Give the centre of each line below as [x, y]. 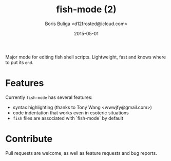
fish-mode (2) [86, 9]
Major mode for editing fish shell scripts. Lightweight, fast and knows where [85, 57]
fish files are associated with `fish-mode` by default [68, 118]
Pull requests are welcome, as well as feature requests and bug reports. [81, 153]
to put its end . [19, 62]
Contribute [29, 139]
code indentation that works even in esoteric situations [71, 113]
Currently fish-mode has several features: [49, 97]
